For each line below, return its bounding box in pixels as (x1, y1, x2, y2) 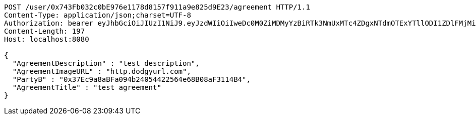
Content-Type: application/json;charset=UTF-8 (4, 11, 191, 19)
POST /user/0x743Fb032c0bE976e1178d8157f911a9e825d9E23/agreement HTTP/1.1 (4, 3, 310, 11)
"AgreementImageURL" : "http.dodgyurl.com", (12, 67, 191, 75)
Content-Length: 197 (4, 27, 85, 35)
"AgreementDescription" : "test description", (12, 59, 200, 67)
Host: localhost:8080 (4, 35, 89, 43)
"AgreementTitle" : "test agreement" (12, 83, 161, 91)
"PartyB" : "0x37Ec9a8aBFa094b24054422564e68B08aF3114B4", (12, 75, 251, 83)
